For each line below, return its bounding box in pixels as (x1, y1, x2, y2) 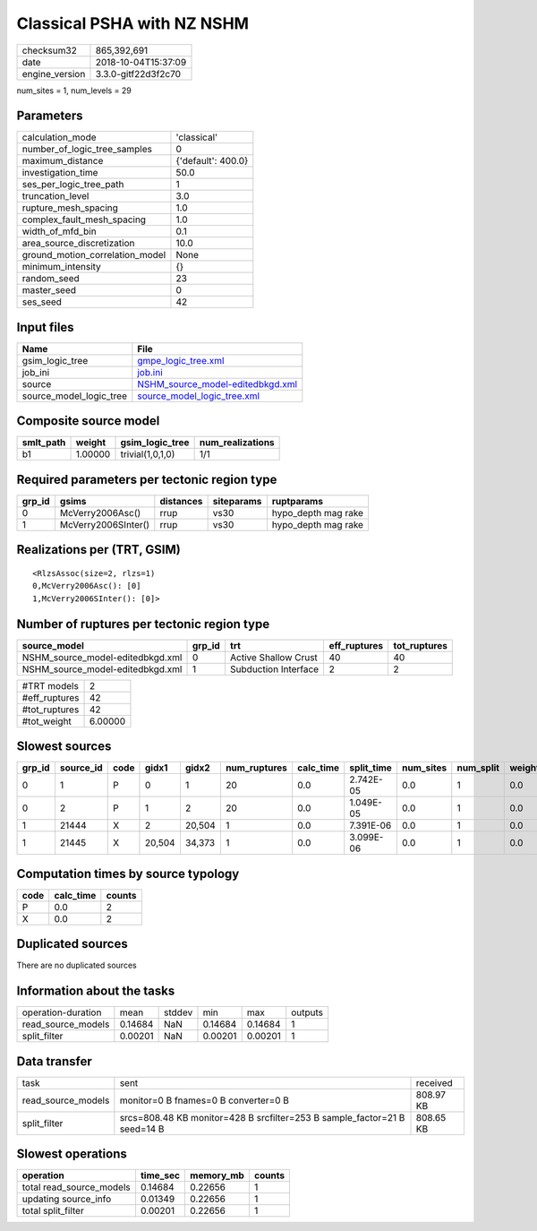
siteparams (212, 495, 262, 507)
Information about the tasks (16, 984, 175, 999)
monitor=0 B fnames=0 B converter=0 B (119, 1094, 290, 1106)
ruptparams (271, 495, 324, 507)
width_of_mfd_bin (21, 225, 98, 237)
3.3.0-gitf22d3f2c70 (95, 67, 182, 80)
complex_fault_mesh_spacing (21, 213, 147, 226)
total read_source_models (21, 1181, 132, 1193)
